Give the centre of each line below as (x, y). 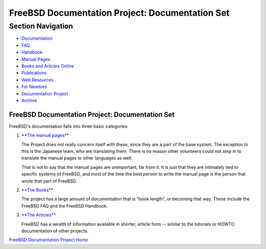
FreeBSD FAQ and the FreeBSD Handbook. (65, 206)
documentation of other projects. (55, 231)
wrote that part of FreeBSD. (49, 181)
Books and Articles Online (48, 66)
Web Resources (37, 80)
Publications (34, 73)
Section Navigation (41, 26)
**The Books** (37, 190)
